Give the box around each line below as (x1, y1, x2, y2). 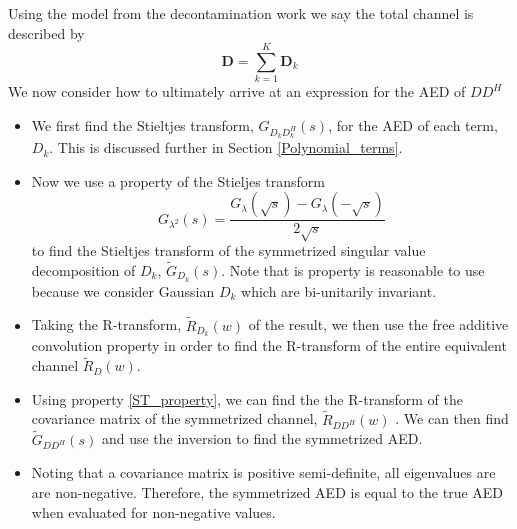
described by (8, 22, 85, 43)
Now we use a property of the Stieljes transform (31, 170, 325, 191)
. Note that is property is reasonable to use (221, 259, 485, 280)
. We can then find (395, 408, 509, 429)
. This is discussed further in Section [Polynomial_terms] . (49, 137, 403, 158)
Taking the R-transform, (31, 314, 182, 335)
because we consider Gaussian (31, 280, 215, 301)
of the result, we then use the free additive (248, 314, 509, 335)
